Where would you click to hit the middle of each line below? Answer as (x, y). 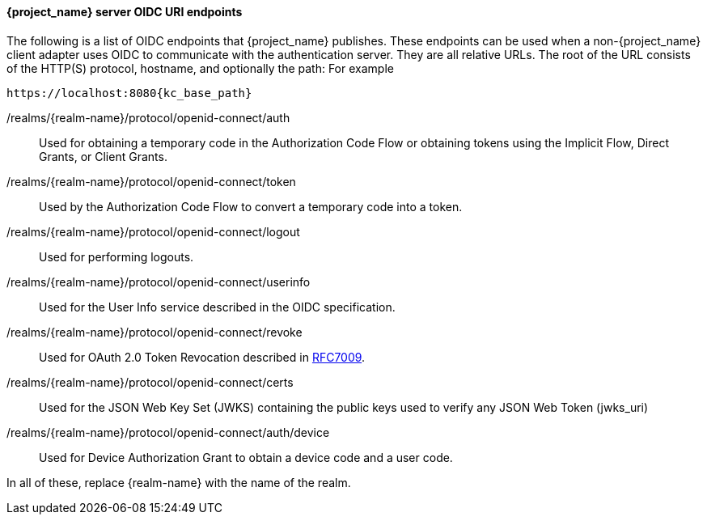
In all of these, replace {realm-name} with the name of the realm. (179, 482)
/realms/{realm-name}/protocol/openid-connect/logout (153, 231)
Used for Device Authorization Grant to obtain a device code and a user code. (246, 457)
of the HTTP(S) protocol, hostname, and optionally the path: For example (200, 68)
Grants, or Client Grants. (103, 156)
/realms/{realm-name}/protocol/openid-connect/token (151, 181)
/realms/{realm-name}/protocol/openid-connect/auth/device (168, 432)
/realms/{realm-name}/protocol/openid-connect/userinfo (159, 282)
